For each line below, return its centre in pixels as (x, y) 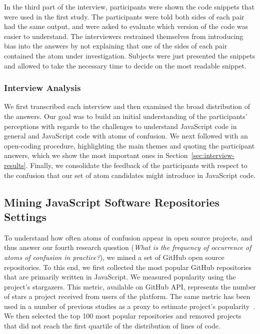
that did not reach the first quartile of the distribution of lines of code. (112, 326)
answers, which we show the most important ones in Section (96, 155)
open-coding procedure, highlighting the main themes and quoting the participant (129, 145)
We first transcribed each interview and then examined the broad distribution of (127, 106)
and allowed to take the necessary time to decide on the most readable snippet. (125, 65)
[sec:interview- (213, 155)
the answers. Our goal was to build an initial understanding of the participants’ (126, 116)
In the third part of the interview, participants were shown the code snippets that (129, 6)
